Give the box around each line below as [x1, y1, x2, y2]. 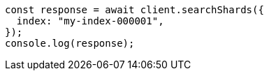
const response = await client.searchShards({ [5, 4, 264, 15]
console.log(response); [5, 38, 135, 49]
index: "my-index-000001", [16, 15, 164, 26]
